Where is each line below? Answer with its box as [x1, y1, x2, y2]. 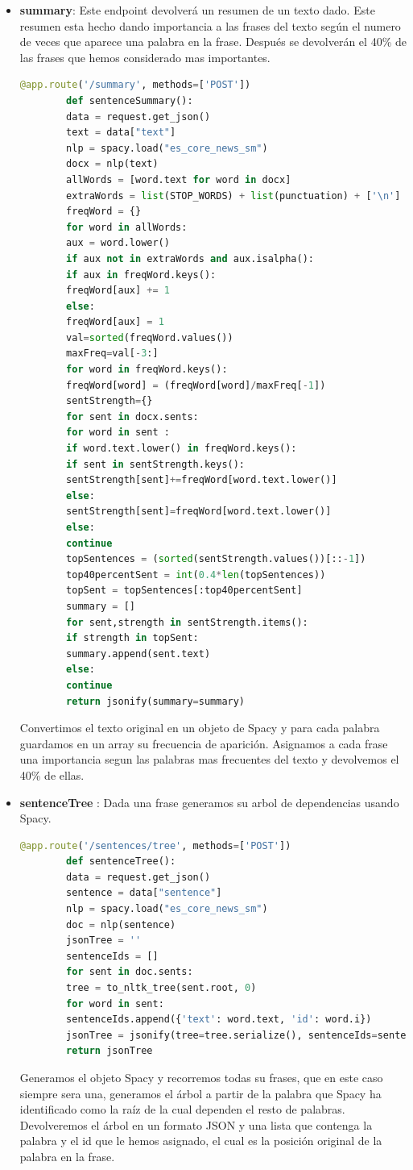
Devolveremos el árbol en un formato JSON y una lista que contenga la [19, 1116, 373, 1133]
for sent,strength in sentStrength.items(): [66, 616, 308, 628]
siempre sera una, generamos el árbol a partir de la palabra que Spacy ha [19, 1085, 382, 1101]
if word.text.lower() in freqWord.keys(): [66, 443, 297, 455]
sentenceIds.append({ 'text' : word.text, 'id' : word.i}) [66, 1014, 372, 1026]
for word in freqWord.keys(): [66, 364, 228, 376]
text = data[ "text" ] [66, 127, 176, 139]
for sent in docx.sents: [66, 410, 199, 423]
